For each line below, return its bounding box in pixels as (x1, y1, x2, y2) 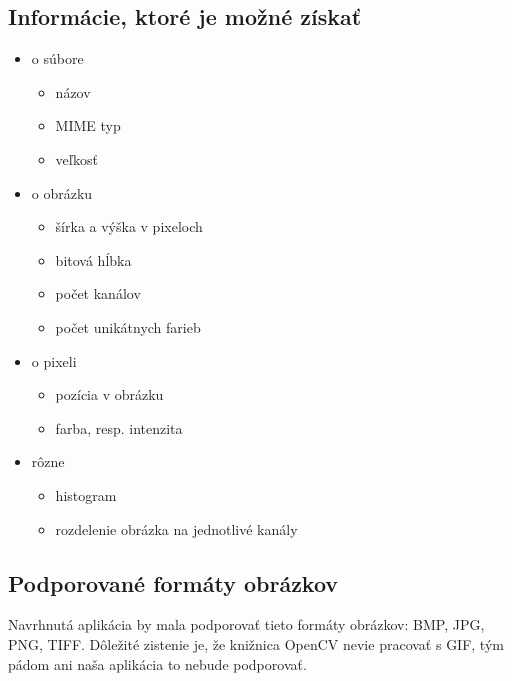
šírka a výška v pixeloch (55, 216, 203, 237)
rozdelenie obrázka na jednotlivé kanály (55, 518, 298, 539)
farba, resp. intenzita (55, 417, 183, 438)
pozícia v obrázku (55, 384, 164, 405)
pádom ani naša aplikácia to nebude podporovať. (8, 653, 307, 674)
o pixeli (31, 350, 77, 371)
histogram (55, 484, 117, 505)
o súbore (31, 48, 84, 69)
